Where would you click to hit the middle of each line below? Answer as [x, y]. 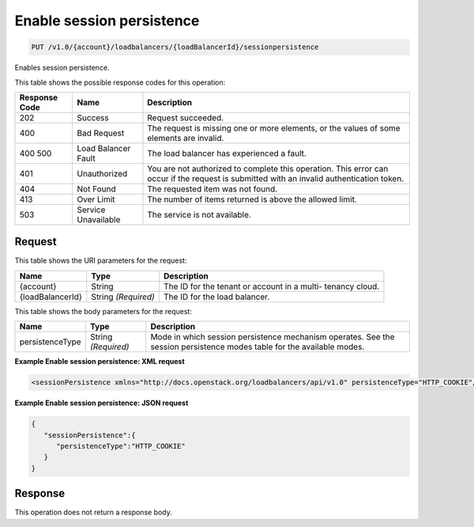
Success [93, 117]
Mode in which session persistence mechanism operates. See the [273, 337]
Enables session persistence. [62, 68]
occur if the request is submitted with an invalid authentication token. [276, 178]
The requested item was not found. [213, 188]
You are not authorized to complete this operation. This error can [268, 169]
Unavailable [99, 219]
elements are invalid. [186, 138]
